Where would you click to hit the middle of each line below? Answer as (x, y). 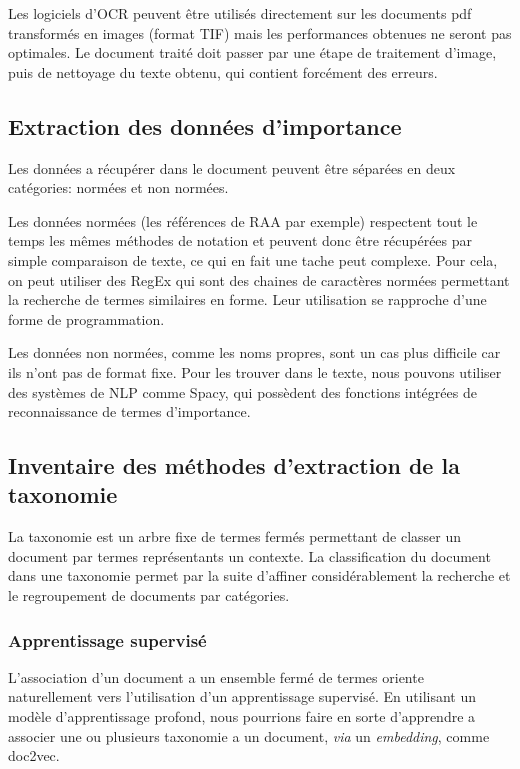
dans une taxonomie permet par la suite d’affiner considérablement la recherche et (259, 575)
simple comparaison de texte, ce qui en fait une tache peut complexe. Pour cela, (253, 259)
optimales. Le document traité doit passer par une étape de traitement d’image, (252, 52)
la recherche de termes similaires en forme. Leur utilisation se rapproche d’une (247, 299)
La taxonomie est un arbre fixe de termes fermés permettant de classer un (235, 536)
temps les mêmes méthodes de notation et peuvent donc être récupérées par (240, 240)
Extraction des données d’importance (205, 125)
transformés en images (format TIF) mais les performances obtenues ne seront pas (260, 32)
